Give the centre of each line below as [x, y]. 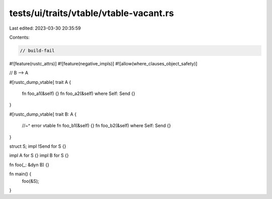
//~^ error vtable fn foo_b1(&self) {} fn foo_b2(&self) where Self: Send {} [96, 126]
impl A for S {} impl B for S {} [39, 155]
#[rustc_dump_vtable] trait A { [40, 82]
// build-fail [37, 51]
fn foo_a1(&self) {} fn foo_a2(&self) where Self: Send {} [79, 93]
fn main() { [20, 174]
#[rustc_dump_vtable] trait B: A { [43, 114]
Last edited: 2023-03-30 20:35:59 [45, 28]
